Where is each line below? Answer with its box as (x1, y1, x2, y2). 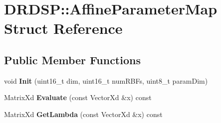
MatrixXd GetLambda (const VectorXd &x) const (4, 109, 163, 119)
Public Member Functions (4, 52, 141, 67)
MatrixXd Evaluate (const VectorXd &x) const (4, 92, 152, 103)
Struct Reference (4, 18, 123, 38)
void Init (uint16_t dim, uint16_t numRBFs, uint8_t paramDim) (4, 75, 208, 86)
